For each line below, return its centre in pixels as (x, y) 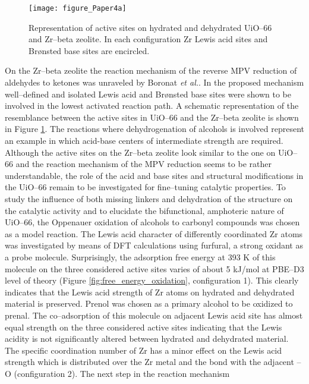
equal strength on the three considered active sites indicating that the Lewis (144, 327)
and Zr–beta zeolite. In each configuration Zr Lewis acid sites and (148, 39)
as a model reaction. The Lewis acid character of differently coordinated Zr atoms (154, 233)
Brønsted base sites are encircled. (89, 50)
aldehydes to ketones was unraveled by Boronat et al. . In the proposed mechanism (154, 82)
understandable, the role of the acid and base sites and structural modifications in (154, 175)
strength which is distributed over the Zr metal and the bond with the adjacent (149, 362)
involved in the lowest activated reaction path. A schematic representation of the (152, 106)
